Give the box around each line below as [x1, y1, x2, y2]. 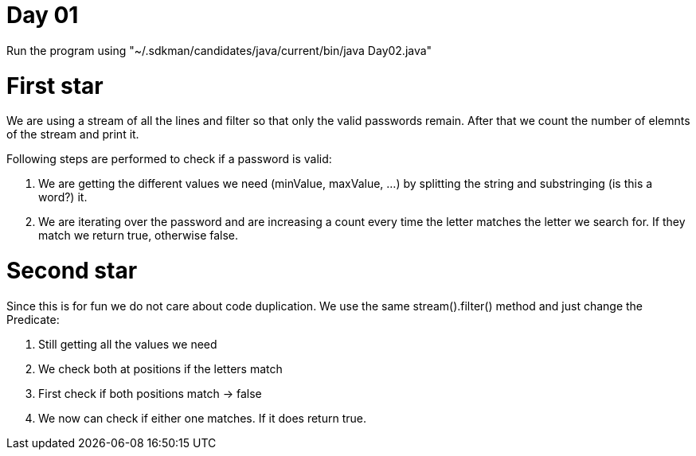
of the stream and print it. [6, 127, 139, 142]
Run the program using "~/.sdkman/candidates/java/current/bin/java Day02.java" [6, 43, 432, 57]
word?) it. [38, 190, 88, 205]
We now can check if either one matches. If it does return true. [38, 411, 367, 425]
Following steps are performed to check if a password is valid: [6, 152, 332, 166]
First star [6, 72, 104, 99]
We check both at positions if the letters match [38, 361, 283, 376]
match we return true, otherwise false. [38, 228, 239, 243]
